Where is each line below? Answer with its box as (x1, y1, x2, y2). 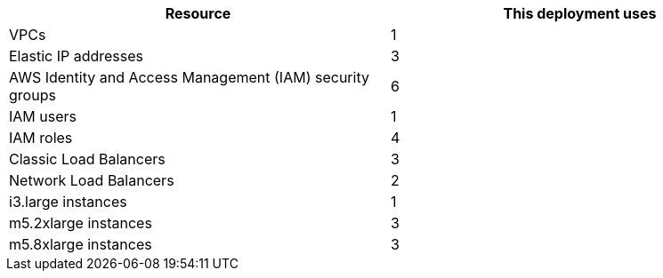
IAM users (9, 107, 77, 125)
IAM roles (9, 129, 73, 147)
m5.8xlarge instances (9, 235, 152, 253)
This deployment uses (503, 4, 657, 22)
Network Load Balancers (9, 171, 174, 189)
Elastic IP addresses (9, 47, 144, 65)
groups (9, 86, 56, 104)
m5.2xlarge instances (9, 214, 152, 232)
